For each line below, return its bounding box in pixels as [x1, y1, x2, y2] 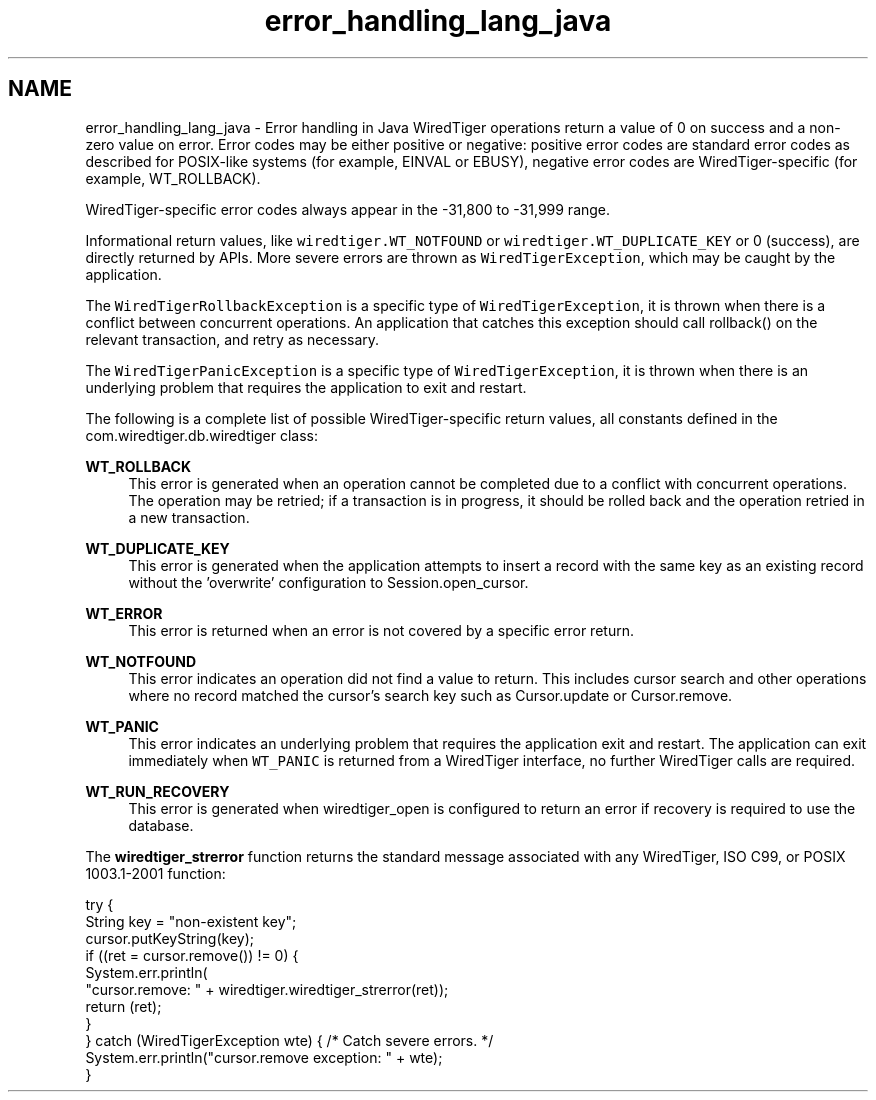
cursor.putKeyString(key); [85, 929, 254, 947]
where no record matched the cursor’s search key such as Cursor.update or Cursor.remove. [128, 686, 733, 704]
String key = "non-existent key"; [85, 912, 297, 930]
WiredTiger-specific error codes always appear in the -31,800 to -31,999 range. [85, 200, 611, 218]
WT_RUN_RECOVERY [85, 782, 230, 800]
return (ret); [85, 997, 162, 1015]
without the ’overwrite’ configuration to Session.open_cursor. [128, 573, 529, 591]
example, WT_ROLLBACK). [85, 169, 261, 187]
